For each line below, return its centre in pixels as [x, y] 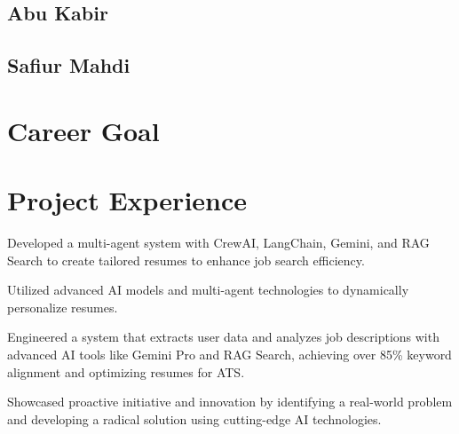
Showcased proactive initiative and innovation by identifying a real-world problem [230, 402]
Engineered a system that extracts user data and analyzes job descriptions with [223, 337]
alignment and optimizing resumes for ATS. [126, 371]
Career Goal [83, 130]
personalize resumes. [63, 307]
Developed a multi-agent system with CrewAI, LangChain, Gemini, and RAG [218, 243]
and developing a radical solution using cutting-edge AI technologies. [194, 418]
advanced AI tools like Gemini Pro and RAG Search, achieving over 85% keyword [229, 355]
